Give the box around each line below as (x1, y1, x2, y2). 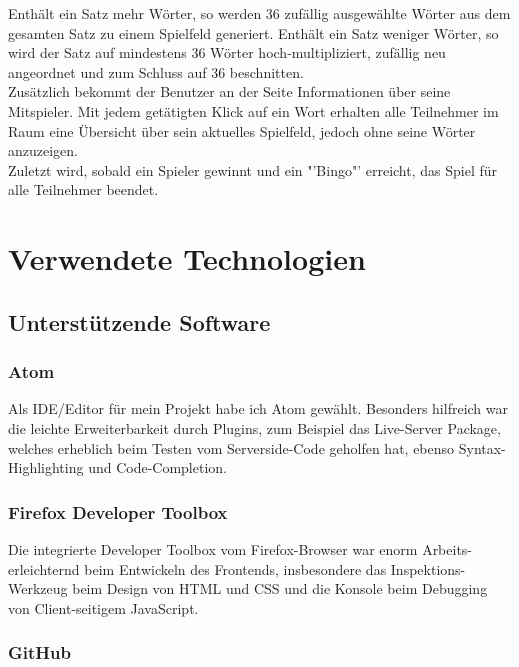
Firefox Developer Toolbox (8, 499, 228, 524)
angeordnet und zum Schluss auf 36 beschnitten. (8, 61, 304, 82)
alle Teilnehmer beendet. (8, 179, 159, 200)
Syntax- (458, 437, 506, 458)
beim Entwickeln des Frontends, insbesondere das (84, 558, 387, 579)
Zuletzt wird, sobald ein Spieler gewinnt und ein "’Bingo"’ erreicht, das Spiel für (8, 159, 498, 180)
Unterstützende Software (8, 306, 271, 337)
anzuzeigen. (8, 140, 78, 161)
